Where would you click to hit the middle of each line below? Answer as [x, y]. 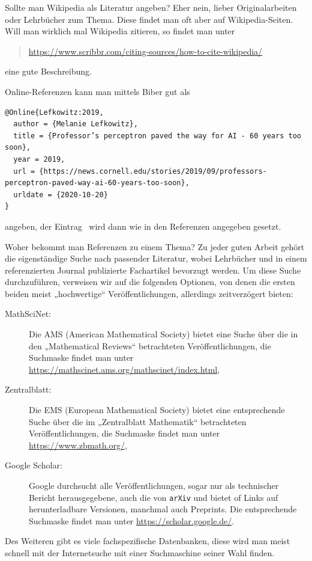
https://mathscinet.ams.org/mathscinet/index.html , [124, 369]
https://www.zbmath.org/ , [78, 445]
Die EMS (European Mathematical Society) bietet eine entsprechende [157, 410]
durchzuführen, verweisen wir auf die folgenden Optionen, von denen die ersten [150, 282]
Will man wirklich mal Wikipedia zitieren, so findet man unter [120, 31]
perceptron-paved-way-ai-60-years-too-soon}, [97, 183]
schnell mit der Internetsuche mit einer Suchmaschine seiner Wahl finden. [140, 553]
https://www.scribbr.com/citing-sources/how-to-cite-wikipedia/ [145, 51]
